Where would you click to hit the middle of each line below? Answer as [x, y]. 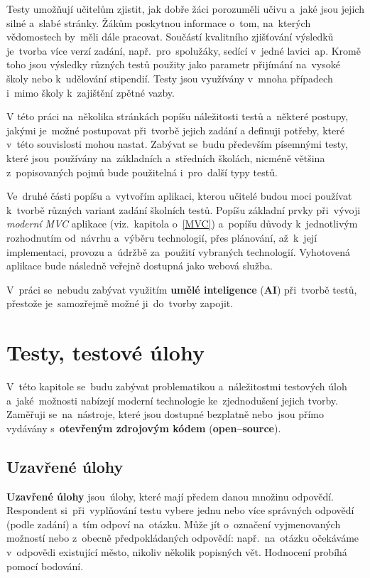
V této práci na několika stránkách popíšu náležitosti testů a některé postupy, [178, 116]
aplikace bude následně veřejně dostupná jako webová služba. [140, 266]
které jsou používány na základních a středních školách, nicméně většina [166, 157]
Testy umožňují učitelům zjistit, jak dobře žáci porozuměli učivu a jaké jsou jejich [185, 9]
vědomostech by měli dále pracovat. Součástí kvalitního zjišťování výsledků [170, 37]
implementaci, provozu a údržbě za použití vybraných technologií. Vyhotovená [178, 251]
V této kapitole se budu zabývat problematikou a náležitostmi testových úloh [177, 386]
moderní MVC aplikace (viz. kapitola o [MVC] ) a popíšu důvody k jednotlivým [182, 224]
